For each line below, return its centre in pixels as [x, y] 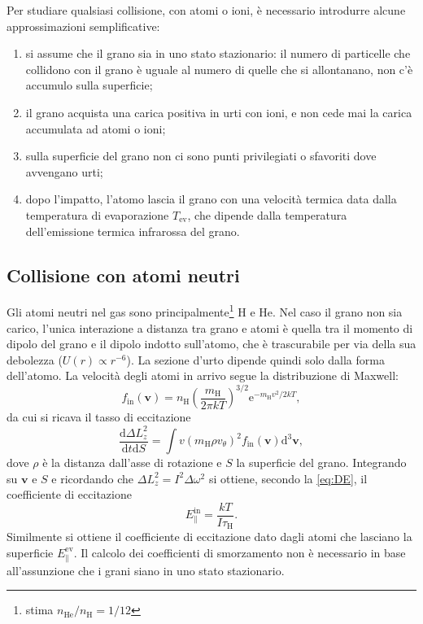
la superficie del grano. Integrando [321, 463]
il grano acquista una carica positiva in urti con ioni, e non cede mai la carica [219, 112]
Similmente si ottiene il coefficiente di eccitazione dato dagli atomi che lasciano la [209, 537]
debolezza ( [35, 359]
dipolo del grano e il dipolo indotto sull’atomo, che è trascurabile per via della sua [211, 344]
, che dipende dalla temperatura [267, 214]
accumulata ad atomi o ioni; [96, 128]
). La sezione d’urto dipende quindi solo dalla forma [255, 359]
